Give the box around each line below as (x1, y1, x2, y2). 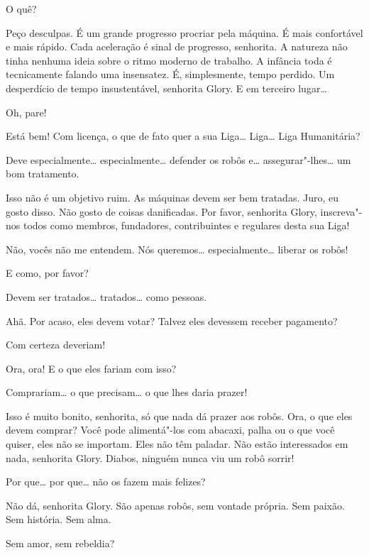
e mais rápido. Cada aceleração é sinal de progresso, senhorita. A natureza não (6, 39, 348, 54)
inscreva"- (320, 204, 363, 219)
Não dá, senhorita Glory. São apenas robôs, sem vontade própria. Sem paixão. (6, 498, 345, 512)
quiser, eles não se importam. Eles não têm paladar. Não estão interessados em (6, 436, 348, 451)
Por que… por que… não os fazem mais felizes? (6, 474, 206, 489)
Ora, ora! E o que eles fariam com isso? (6, 361, 177, 375)
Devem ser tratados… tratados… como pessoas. (6, 289, 207, 304)
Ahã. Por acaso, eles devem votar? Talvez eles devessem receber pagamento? (6, 313, 338, 328)
